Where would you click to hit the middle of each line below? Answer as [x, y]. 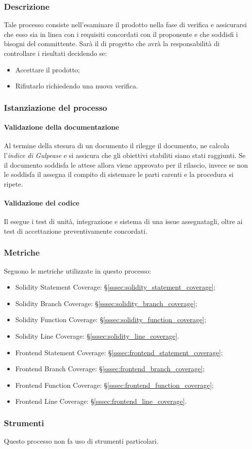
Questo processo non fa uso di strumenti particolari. [81, 441]
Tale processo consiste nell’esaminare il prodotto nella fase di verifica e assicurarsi [126, 25]
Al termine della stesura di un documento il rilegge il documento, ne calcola [117, 146]
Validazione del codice [42, 202]
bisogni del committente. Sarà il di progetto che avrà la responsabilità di [112, 43]
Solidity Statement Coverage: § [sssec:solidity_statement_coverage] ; [115, 287]
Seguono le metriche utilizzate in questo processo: [78, 270]
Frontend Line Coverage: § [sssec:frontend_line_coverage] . [101, 401]
